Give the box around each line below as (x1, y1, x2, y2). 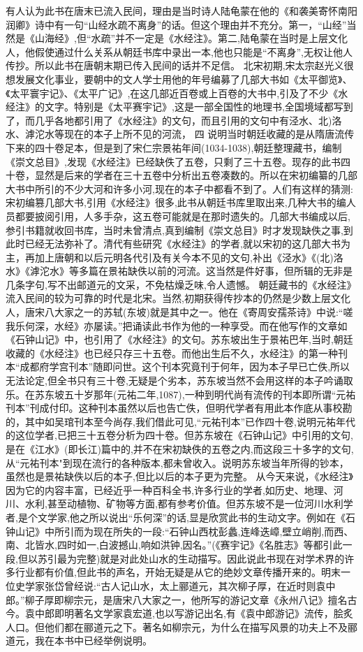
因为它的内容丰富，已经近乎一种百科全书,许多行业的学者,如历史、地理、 (6, 482, 334, 497)
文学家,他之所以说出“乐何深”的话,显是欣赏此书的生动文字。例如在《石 (37, 509, 355, 524)
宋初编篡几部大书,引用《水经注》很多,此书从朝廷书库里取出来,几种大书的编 (6, 195, 346, 210)
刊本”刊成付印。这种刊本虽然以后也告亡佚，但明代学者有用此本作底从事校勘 (6, 400, 353, 415)
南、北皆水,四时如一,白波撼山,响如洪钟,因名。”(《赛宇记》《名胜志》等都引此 (6, 537, 343, 552)
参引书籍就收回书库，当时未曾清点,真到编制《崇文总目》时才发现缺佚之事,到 (6, 222, 353, 237)
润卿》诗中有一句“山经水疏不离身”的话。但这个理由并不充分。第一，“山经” (6, 17, 347, 31)
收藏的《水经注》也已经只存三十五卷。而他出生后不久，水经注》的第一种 (6, 345, 338, 360)
